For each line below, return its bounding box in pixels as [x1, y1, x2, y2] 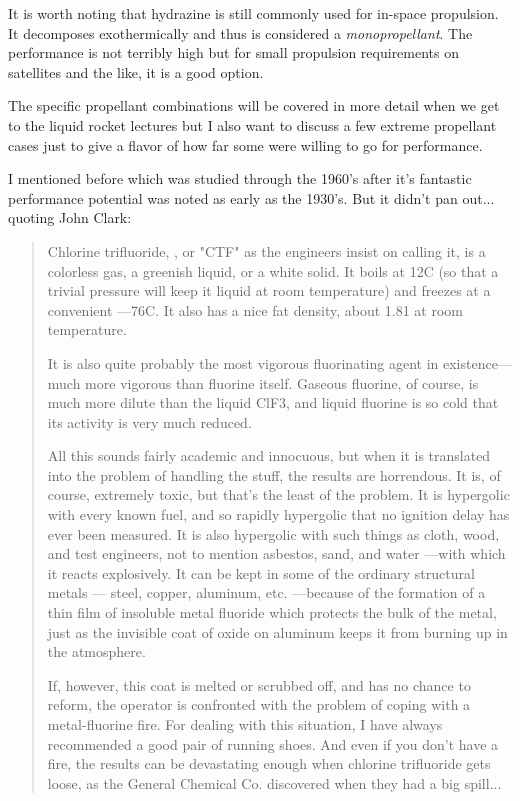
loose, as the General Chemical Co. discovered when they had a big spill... [47, 772, 502, 793]
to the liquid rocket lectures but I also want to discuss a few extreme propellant [8, 114, 497, 135]
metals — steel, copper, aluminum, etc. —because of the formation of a [47, 582, 486, 603]
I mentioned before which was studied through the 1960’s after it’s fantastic [8, 168, 472, 189]
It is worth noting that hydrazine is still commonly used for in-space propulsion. [8, 3, 499, 23]
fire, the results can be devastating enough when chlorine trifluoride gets [47, 753, 491, 774]
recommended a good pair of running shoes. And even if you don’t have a [47, 733, 499, 754]
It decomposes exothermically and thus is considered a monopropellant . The [8, 22, 473, 43]
